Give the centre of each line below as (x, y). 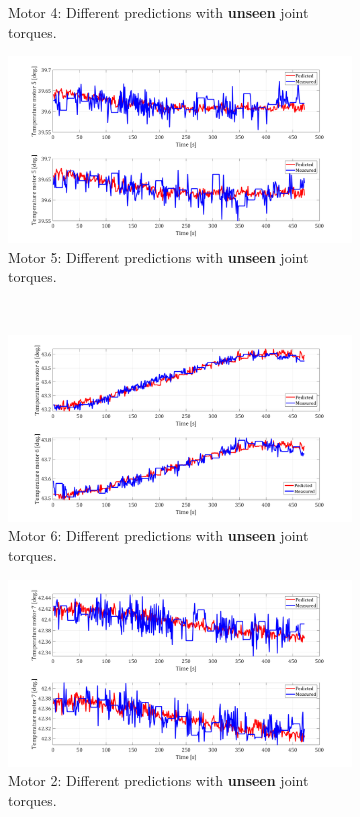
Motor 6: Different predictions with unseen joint (158, 535)
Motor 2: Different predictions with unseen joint (158, 780)
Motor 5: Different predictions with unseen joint (158, 256)
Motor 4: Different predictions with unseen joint (158, 12)
